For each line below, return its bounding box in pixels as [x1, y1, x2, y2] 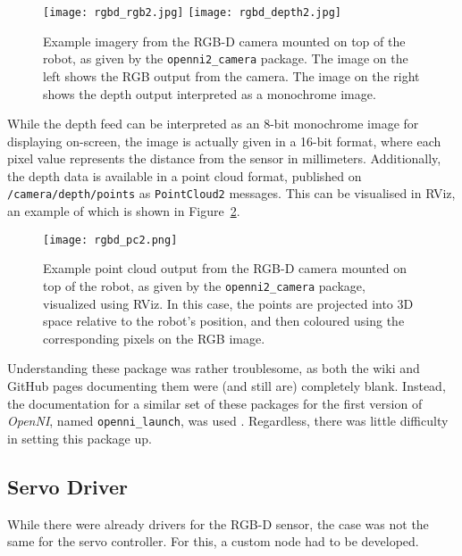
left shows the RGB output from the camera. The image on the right [43, 66, 420, 85]
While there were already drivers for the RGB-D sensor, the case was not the [7, 514, 429, 533]
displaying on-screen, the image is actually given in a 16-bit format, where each [7, 131, 441, 150]
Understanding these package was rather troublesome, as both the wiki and [7, 359, 420, 378]
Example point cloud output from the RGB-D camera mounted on [43, 259, 407, 278]
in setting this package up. [7, 428, 152, 447]
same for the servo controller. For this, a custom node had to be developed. [7, 532, 419, 551]
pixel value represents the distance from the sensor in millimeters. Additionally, [7, 149, 441, 168]
